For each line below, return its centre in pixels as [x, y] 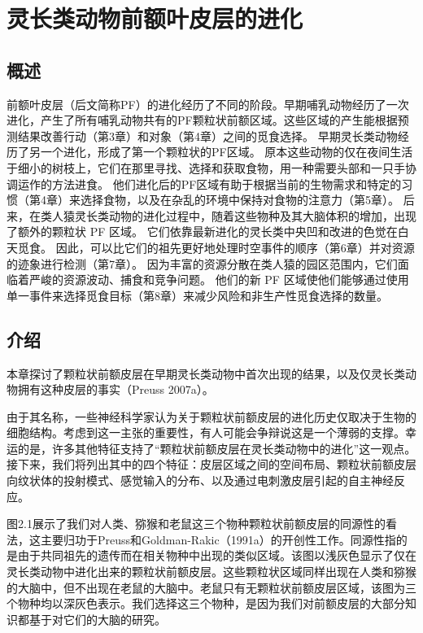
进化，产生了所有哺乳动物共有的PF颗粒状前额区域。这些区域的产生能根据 [202, 120]
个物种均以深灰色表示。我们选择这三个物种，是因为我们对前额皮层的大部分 [206, 603]
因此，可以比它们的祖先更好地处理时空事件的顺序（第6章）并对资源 [235, 247]
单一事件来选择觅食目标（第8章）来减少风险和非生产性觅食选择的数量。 [197, 295]
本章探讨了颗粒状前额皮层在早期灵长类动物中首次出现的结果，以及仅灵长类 [206, 373]
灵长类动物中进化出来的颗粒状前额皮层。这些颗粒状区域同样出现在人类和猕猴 [211, 572]
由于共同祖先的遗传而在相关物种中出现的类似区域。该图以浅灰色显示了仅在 [217, 555]
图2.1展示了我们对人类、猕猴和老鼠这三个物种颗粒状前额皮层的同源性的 [196, 524]
